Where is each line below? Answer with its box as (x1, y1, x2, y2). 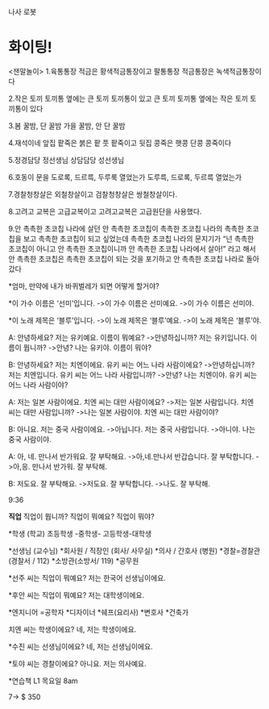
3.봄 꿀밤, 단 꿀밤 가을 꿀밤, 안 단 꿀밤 (8, 120, 126, 131)
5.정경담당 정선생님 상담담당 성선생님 (8, 155, 125, 165)
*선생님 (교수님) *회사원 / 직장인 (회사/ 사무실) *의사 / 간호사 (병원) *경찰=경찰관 (8, 545, 260, 555)
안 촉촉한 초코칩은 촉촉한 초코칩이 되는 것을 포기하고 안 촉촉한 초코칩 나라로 (8, 253, 245, 264)
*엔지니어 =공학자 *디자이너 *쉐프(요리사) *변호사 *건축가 (8, 607, 189, 617)
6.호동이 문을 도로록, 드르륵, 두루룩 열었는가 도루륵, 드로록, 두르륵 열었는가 (8, 172, 242, 181)
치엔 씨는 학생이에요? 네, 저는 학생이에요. (8, 624, 137, 634)
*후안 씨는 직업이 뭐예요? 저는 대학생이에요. (8, 590, 145, 599)
